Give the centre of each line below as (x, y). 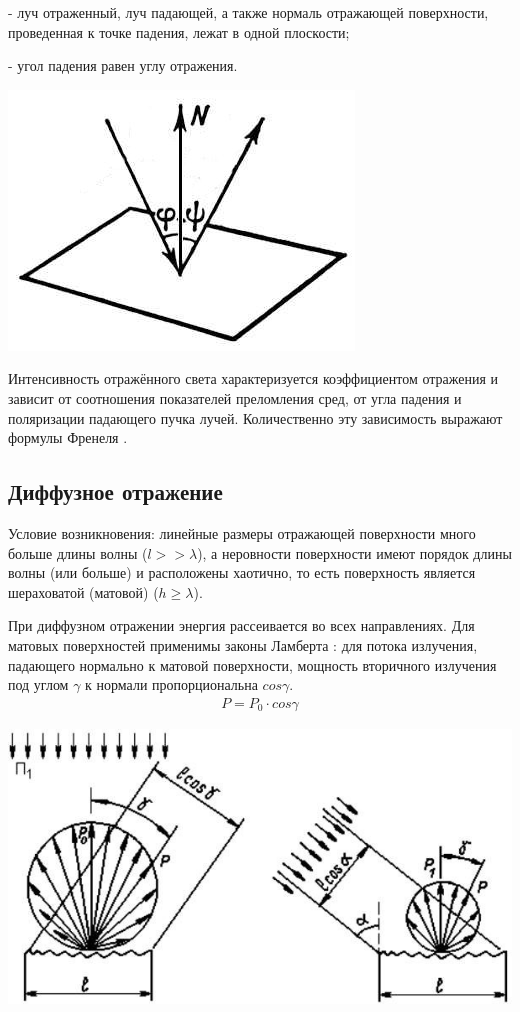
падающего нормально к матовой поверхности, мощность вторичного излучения (252, 664)
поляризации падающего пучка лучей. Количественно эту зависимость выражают (255, 417)
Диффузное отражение (115, 491)
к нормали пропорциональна (171, 684)
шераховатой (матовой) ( (83, 591)
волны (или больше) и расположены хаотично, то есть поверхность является (242, 572)
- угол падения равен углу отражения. (123, 65)
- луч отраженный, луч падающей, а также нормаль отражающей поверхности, (248, 12)
